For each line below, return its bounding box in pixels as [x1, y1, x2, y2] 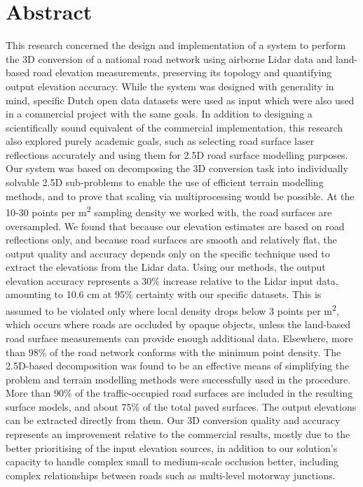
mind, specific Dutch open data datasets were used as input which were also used [6, 92, 355, 107]
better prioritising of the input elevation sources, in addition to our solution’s [6, 440, 338, 455]
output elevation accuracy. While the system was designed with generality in [6, 78, 334, 93]
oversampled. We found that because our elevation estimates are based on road [6, 218, 345, 233]
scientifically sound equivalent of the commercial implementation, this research [6, 120, 343, 134]
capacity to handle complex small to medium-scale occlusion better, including [6, 454, 339, 469]
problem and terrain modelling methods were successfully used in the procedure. [6, 372, 351, 386]
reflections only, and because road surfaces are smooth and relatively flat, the [6, 232, 337, 247]
